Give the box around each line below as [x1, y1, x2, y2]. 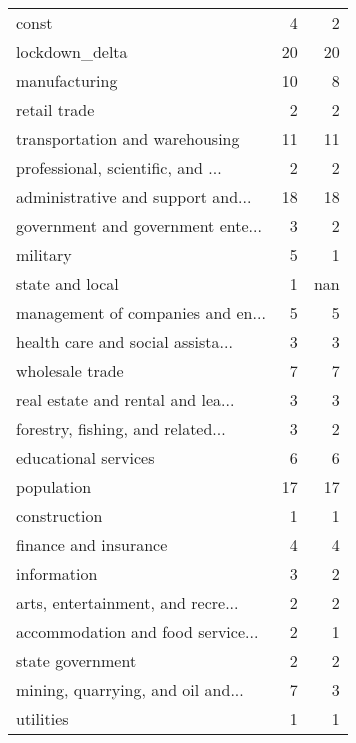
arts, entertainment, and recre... [16, 591, 239, 614]
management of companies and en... [16, 301, 266, 324]
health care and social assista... [16, 330, 233, 353]
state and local [16, 272, 119, 295]
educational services [16, 446, 155, 469]
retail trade [16, 98, 95, 121]
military [16, 243, 72, 266]
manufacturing [16, 69, 118, 92]
